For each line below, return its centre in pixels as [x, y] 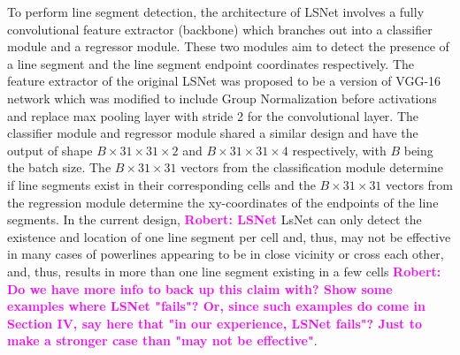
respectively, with [339, 150]
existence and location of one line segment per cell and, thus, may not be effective [229, 236]
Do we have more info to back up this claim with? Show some [200, 288]
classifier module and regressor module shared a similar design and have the [213, 133]
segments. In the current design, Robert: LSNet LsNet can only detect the [215, 219]
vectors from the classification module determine [312, 167]
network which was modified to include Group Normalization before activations [222, 98]
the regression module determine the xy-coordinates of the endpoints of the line [223, 202]
